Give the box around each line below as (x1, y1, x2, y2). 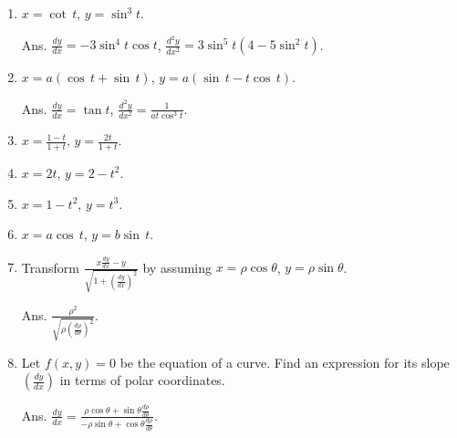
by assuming (142, 257, 213, 276)
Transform (21, 257, 79, 276)
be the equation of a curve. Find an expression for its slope (119, 352, 450, 371)
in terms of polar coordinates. (59, 370, 225, 390)
